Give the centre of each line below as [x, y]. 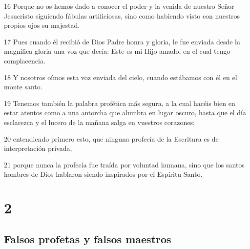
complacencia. [25, 60]
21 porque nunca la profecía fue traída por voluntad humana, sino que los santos [124, 164]
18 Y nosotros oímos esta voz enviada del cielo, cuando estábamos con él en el [121, 77]
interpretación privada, [38, 148]
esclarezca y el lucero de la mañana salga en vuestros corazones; [99, 122]
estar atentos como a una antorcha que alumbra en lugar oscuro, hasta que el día [125, 113]
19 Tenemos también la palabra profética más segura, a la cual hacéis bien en [120, 103]
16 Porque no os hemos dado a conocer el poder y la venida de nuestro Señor [119, 6]
